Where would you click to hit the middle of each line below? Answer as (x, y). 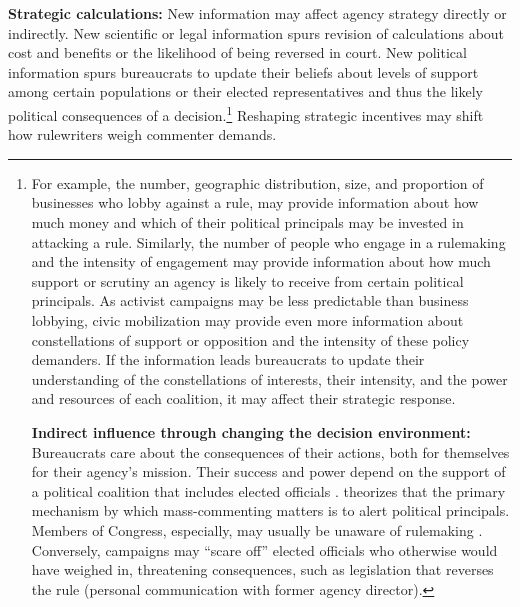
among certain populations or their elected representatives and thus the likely (245, 91)
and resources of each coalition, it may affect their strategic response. (243, 398)
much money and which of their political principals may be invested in (247, 222)
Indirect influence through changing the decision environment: (251, 431)
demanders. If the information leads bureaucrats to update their (228, 359)
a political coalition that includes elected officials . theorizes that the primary (268, 490)
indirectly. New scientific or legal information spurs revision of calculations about (256, 32)
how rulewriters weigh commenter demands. (142, 134)
